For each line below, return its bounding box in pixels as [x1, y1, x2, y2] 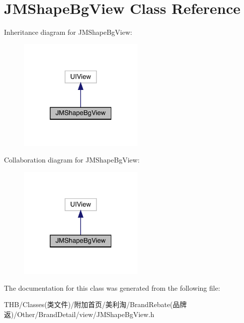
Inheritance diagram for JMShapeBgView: [4, 27, 132, 37]
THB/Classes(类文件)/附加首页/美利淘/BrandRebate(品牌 [4, 299, 187, 310]
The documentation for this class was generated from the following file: [4, 282, 220, 293]
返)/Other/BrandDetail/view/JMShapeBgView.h [4, 309, 155, 319]
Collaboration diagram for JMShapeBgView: [4, 155, 140, 165]
